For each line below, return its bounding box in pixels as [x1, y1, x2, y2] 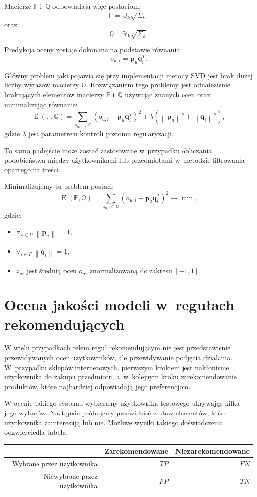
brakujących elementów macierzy [4, 89, 104, 99]
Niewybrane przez [43, 470, 98, 481]
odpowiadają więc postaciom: [52, 1, 141, 11]
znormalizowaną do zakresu [89, 265, 172, 276]
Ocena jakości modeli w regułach [4, 294, 235, 315]
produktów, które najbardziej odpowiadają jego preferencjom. [4, 381, 191, 391]
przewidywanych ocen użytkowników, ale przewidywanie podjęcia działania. [4, 352, 233, 362]
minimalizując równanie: [4, 99, 78, 109]
